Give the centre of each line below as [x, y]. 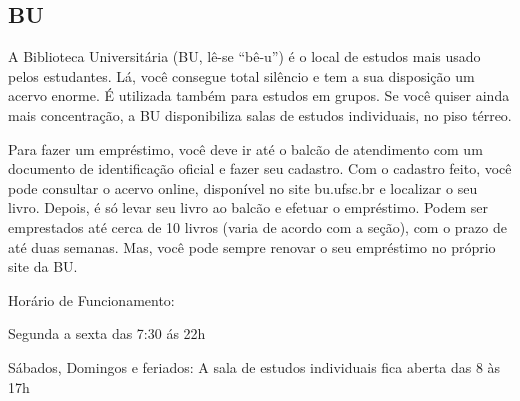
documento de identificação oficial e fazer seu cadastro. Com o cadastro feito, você [260, 168]
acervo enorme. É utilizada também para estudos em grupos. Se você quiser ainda [259, 95]
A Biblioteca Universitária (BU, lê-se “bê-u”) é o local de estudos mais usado [244, 56]
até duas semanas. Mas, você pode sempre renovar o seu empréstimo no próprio [252, 246]
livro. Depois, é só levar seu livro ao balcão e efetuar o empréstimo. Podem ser [248, 207]
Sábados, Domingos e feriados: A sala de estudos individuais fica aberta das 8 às [254, 366]
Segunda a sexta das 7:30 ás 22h [107, 333]
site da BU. [43, 266]
